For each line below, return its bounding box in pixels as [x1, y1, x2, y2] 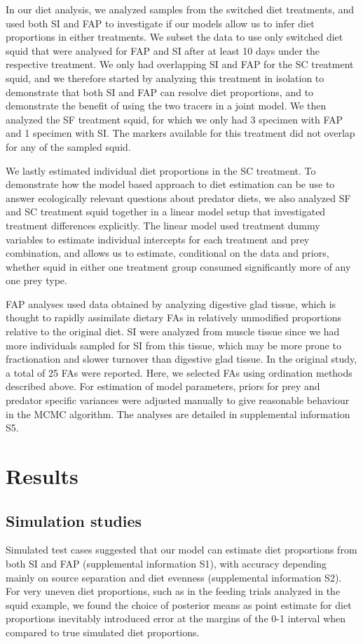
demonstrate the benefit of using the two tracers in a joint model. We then [6, 98, 327, 113]
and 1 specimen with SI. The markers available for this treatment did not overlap [6, 126, 355, 140]
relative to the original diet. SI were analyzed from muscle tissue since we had [6, 324, 340, 339]
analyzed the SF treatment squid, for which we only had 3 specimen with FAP [6, 112, 343, 126]
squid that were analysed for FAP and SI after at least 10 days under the [6, 43, 320, 58]
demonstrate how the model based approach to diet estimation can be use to [6, 177, 335, 192]
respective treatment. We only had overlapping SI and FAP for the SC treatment [6, 57, 354, 72]
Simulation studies [6, 509, 142, 531]
